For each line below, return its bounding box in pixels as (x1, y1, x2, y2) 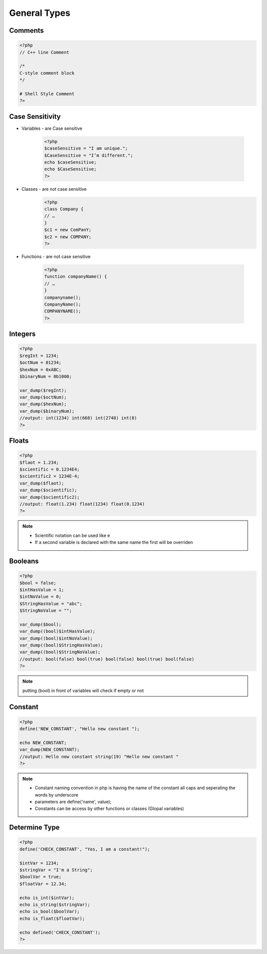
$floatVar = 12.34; (19, 881, 67, 887)
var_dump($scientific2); (19, 494, 80, 500)
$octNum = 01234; (19, 360, 62, 366)
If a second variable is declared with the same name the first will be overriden (35, 539, 193, 545)
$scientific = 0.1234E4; (19, 467, 80, 472)
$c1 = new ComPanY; (44, 227, 91, 233)
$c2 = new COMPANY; (44, 234, 91, 240)
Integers (9, 330, 36, 338)
